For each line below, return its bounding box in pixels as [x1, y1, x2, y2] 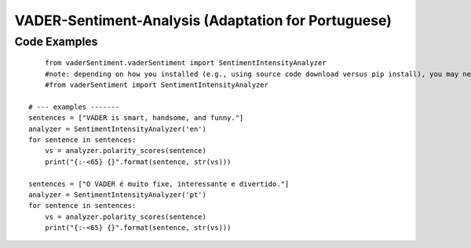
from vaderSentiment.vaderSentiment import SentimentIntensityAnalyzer [44, 59, 327, 67]
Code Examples [14, 35, 98, 49]
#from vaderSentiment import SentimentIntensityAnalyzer [44, 80, 268, 89]
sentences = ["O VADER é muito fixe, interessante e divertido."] [28, 179, 290, 188]
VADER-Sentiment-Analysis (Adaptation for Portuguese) [14, 12, 392, 29]
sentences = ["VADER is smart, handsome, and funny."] [28, 114, 244, 122]
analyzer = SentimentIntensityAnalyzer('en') [28, 124, 207, 133]
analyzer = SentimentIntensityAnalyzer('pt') [28, 190, 207, 199]
